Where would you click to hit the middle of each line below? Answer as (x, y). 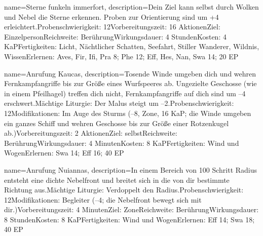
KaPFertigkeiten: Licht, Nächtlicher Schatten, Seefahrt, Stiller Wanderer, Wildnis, (132, 46)
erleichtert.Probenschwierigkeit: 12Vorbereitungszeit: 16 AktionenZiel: (112, 27)
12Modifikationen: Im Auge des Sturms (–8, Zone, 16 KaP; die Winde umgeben (128, 113)
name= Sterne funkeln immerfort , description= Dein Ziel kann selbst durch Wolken (131, 7)
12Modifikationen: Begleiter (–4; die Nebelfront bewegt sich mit (103, 199)
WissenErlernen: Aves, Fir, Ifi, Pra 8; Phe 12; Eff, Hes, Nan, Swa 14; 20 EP (121, 56)
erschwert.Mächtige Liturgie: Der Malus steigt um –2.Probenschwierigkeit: (119, 103)
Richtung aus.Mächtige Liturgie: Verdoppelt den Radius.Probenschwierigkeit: (124, 190)
